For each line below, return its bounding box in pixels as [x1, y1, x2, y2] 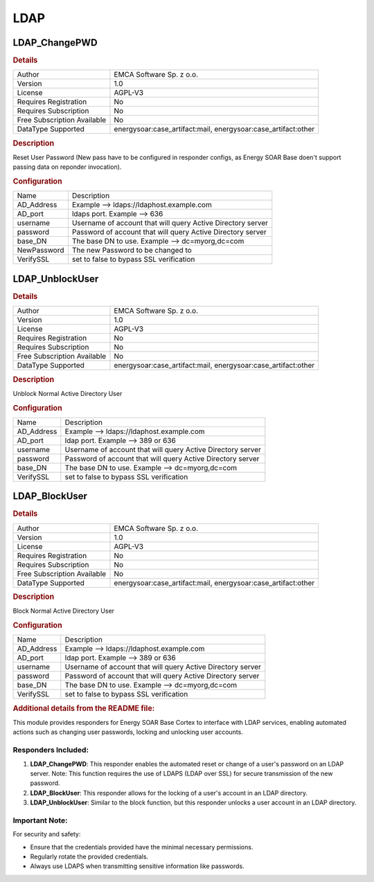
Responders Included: [12, 745, 89, 755]
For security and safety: [12, 830, 81, 838]
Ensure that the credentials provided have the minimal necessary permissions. [30, 843, 253, 851]
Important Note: [12, 816, 69, 825]
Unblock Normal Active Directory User [12, 389, 123, 397]
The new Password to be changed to [71, 246, 192, 255]
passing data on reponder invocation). [12, 163, 122, 171]
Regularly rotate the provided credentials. [30, 852, 149, 861]
